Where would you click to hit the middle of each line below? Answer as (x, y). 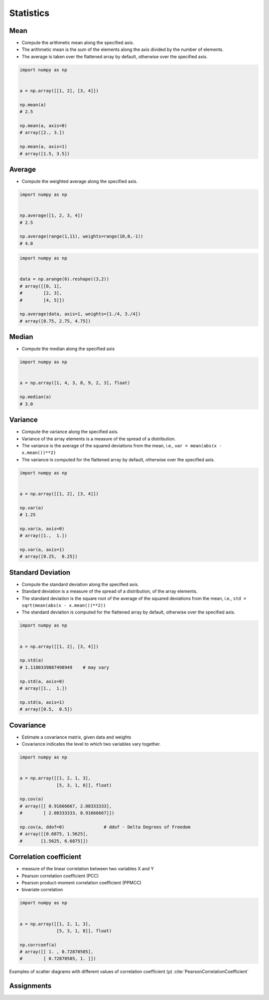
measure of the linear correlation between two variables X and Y (88, 869)
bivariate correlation (42, 890)
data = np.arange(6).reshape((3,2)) (65, 279)
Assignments (30, 986)
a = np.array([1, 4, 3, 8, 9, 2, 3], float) (75, 383)
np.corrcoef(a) (38, 945)
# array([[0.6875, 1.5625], (54, 834)
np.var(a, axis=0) (42, 528)
